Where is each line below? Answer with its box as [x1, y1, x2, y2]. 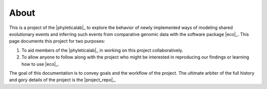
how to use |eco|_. [21, 61, 59, 67]
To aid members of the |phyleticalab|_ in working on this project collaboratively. [21, 47, 183, 53]
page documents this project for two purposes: [9, 38, 105, 44]
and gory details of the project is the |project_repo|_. [9, 77, 116, 83]
